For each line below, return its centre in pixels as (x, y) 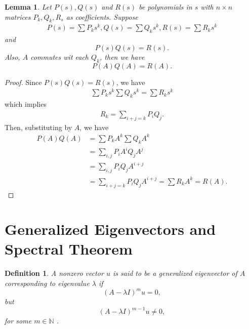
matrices (18, 16)
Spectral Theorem (69, 249)
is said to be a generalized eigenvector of (175, 273)
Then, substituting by (38, 127)
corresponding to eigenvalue (47, 283)
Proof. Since (23, 82)
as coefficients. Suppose (102, 16)
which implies (26, 104)
